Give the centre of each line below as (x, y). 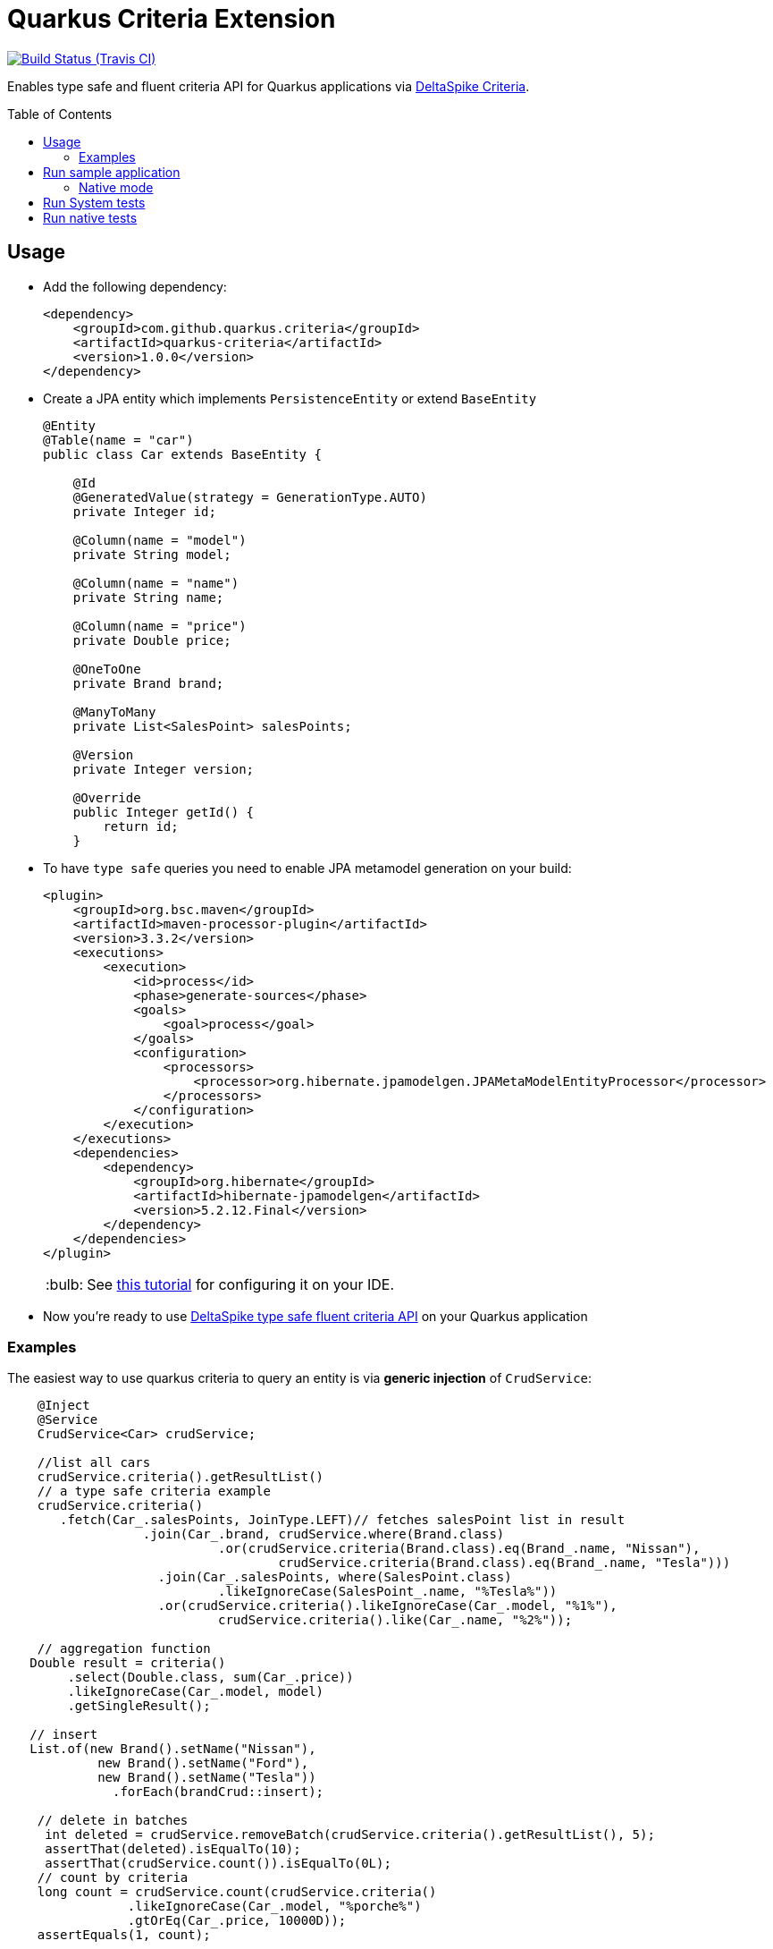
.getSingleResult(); (139, 1706)
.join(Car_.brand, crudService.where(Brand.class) (323, 1534)
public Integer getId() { (164, 812)
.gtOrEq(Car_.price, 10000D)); (237, 1921)
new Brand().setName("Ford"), (203, 1763)
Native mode (116, 187)
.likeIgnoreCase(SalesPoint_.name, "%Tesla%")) (388, 1592)
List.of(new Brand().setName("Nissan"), (173, 1749)
